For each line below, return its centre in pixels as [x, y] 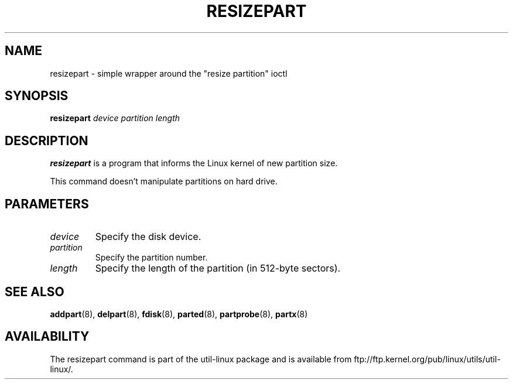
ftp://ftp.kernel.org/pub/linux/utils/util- [427, 359]
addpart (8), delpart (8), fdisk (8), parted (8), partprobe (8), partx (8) [179, 314]
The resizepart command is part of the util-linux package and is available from [201, 359]
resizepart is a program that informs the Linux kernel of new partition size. [194, 163]
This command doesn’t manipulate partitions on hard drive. [164, 181]
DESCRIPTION [47, 140]
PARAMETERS [47, 204]
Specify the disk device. [148, 237]
